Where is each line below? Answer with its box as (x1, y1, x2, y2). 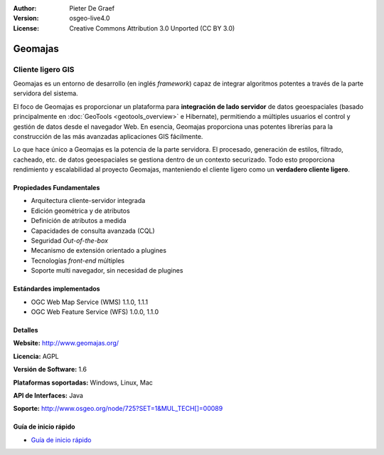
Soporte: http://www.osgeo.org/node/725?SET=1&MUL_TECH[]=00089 (13, 404, 223, 413)
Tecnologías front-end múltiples (31, 256, 124, 265)
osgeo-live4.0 (69, 14, 110, 23)
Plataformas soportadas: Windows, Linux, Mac (13, 378, 153, 387)
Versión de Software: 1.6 (13, 365, 87, 374)
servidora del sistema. (13, 89, 78, 98)
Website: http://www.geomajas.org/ (13, 339, 119, 347)
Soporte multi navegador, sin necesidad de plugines (31, 266, 183, 275)
